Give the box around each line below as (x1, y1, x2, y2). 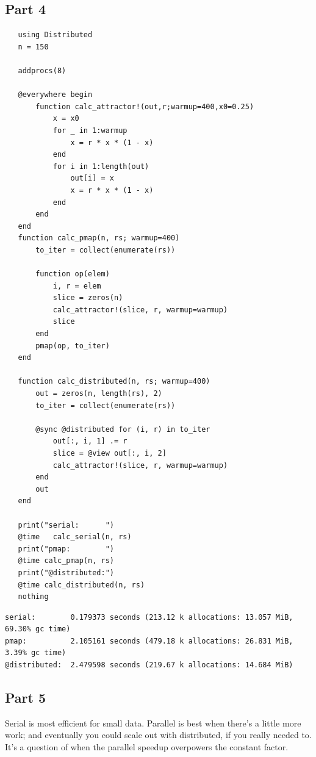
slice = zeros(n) (52, 293, 123, 303)
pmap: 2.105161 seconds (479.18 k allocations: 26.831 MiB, (5, 636, 293, 645)
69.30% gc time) (5, 625, 71, 634)
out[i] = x (70, 174, 114, 183)
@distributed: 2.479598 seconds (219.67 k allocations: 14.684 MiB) (5, 661, 293, 670)
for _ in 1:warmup (52, 126, 127, 135)
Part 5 (5, 688, 46, 707)
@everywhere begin (18, 90, 93, 99)
